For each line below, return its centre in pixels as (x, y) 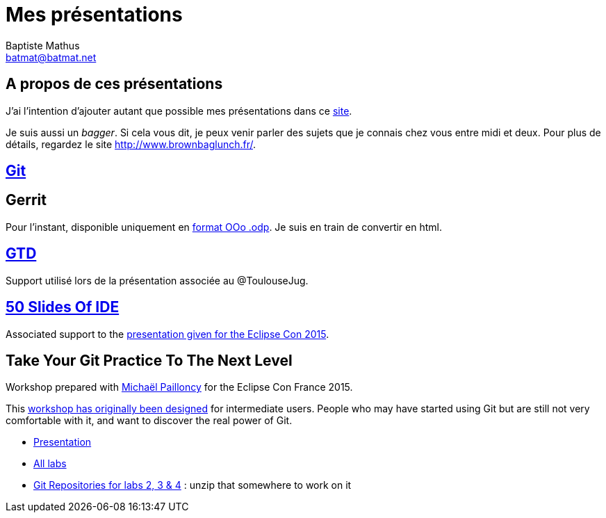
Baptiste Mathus (43, 45)
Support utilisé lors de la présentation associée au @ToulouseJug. (157, 280)
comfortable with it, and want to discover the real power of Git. (149, 421)
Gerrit (26, 200)
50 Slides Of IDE (63, 307)
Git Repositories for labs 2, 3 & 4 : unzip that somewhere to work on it (193, 485)
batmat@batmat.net (51, 57)
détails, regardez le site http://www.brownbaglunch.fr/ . (131, 144)
